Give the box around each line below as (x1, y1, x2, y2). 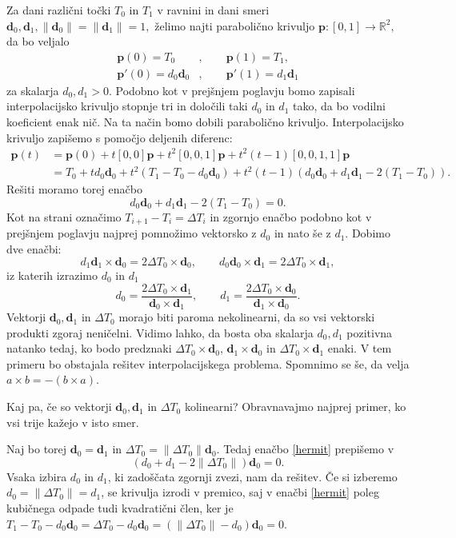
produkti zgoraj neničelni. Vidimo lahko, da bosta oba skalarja (6, 324, 314, 341)
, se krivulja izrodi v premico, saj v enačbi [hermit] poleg (101, 484, 379, 500)
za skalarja (6, 82, 59, 98)
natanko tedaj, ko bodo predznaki (6, 340, 172, 357)
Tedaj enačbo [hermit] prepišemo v (223, 440, 394, 457)
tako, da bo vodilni (292, 98, 386, 114)
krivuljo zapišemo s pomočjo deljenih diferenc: (6, 129, 233, 145)
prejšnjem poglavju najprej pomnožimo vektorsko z (6, 225, 257, 241)
